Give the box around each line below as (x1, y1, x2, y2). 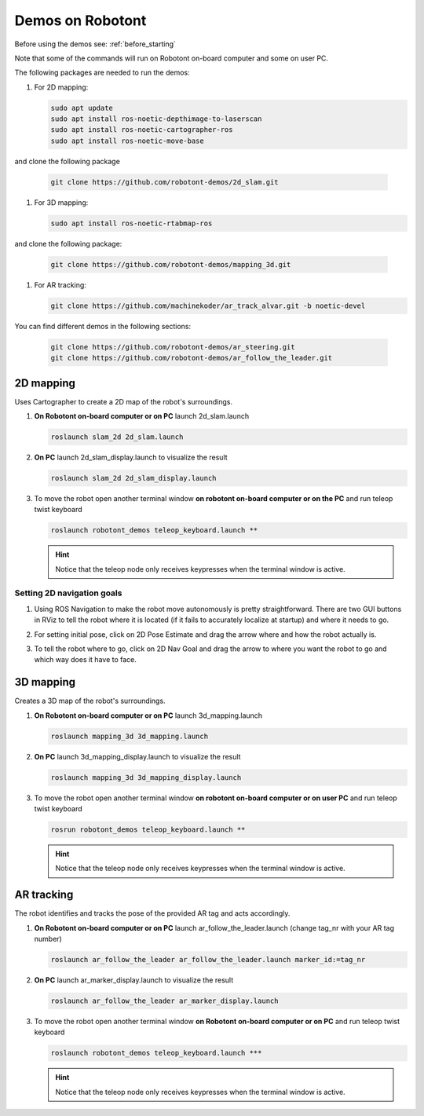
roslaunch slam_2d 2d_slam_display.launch (50, 474, 217, 482)
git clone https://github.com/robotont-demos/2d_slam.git (50, 177, 279, 186)
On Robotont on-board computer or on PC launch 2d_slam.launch (34, 412, 250, 420)
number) (34, 935, 62, 944)
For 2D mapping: (34, 82, 89, 92)
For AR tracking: (34, 280, 86, 290)
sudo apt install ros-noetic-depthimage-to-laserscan (50, 115, 262, 123)
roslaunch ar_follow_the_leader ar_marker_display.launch (50, 997, 279, 1005)
